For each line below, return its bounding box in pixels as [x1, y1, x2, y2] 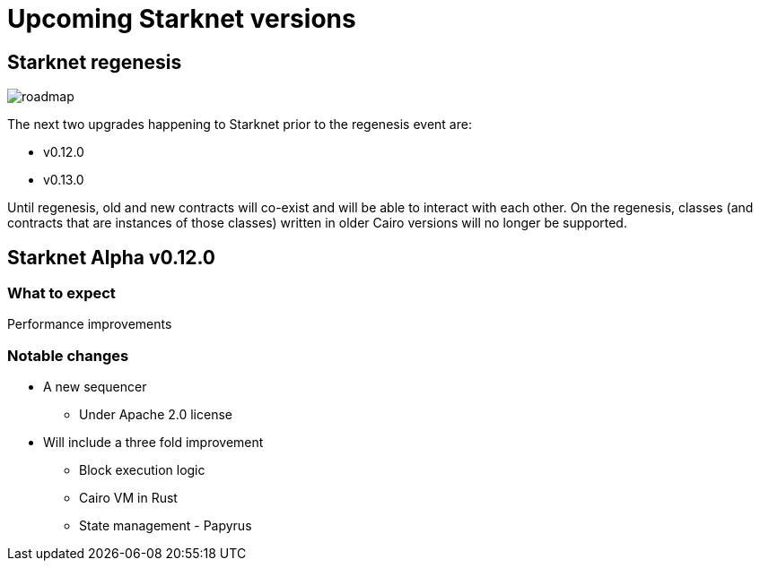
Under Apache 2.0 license [79, 407, 232, 423]
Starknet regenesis [7, 50, 182, 73]
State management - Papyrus [79, 518, 252, 534]
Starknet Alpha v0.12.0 [7, 245, 215, 269]
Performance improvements [7, 316, 172, 332]
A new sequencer [43, 379, 147, 395]
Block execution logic [79, 462, 205, 478]
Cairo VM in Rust [79, 490, 178, 506]
